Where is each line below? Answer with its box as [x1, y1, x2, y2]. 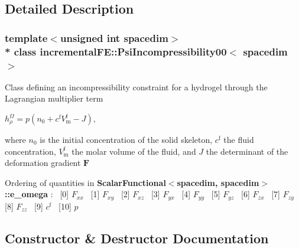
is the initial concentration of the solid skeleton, [40, 133, 213, 146]
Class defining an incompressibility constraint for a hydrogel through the [5, 80, 268, 93]
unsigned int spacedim [60, 30, 168, 45]
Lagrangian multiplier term [5, 92, 103, 105]
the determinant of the [206, 145, 288, 157]
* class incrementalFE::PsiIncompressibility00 [5, 44, 227, 58]
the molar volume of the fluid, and [71, 145, 196, 157]
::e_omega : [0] [5, 188, 69, 200]
